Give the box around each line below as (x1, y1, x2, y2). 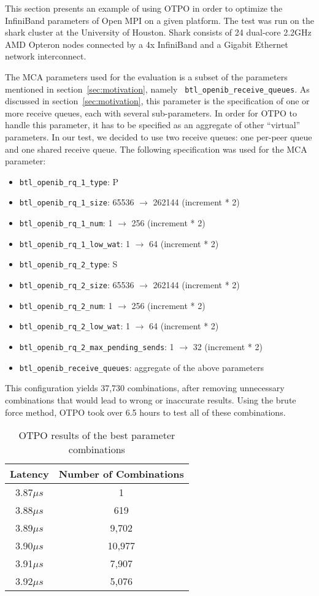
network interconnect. (5, 50, 86, 63)
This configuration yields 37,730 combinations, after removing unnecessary (5, 381, 285, 394)
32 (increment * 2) (193, 340, 263, 353)
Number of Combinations (58, 467, 184, 481)
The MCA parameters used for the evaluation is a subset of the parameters (5, 70, 288, 83)
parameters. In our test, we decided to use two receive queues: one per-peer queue (5, 131, 312, 143)
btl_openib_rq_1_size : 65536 (19, 196, 134, 208)
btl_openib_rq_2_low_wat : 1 (19, 319, 131, 332)
